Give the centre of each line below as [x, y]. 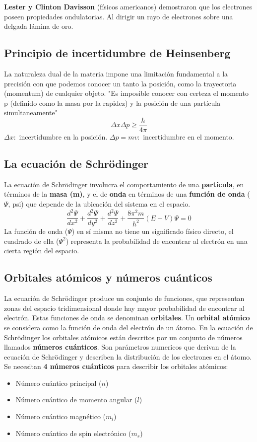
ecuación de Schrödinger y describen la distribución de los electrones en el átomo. [128, 356]
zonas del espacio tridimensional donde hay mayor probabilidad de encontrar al [125, 308]
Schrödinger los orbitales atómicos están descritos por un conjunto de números [123, 337]
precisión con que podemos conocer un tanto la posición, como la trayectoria [120, 83]
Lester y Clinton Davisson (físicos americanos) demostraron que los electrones [128, 6]
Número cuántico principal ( [59, 383]
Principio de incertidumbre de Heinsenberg [117, 53]
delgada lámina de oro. [39, 26]
